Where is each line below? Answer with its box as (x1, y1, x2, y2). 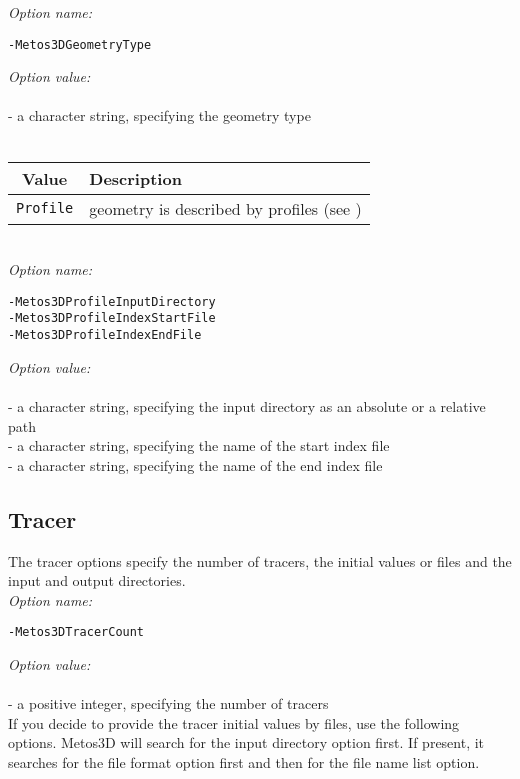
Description (89, 166, 182, 190)
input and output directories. (8, 570, 186, 591)
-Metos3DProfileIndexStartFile (8, 311, 216, 326)
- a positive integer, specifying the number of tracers (8, 693, 329, 714)
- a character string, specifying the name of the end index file (8, 454, 383, 475)
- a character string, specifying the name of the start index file (8, 435, 390, 456)
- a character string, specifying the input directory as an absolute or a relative (8, 395, 486, 416)
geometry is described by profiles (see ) (89, 196, 362, 220)
